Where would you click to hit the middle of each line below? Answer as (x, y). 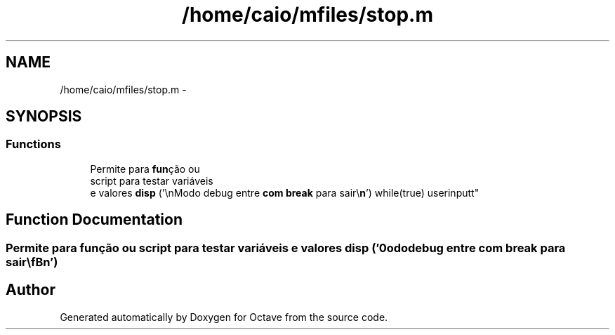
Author (31, 290)
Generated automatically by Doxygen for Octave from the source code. (224, 317)
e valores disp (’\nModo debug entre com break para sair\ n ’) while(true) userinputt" (285, 192)
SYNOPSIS (44, 117)
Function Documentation (94, 220)
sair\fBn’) (32, 262)
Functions (33, 144)
